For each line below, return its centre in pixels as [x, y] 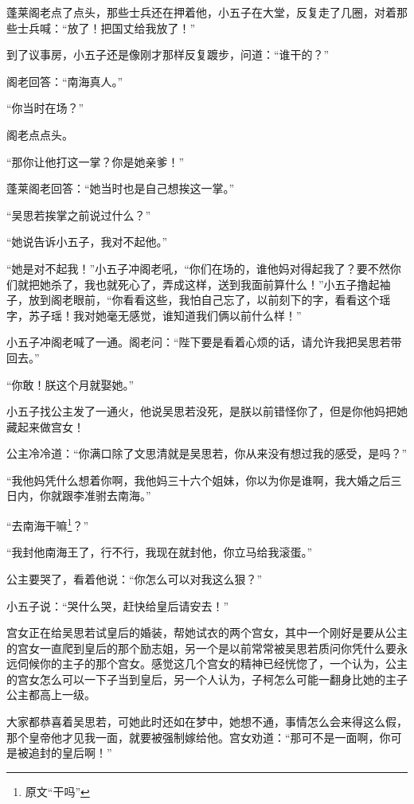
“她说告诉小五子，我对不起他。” [87, 242]
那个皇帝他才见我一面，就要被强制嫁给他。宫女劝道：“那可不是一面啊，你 [199, 737]
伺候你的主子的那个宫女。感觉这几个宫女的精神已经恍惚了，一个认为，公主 [212, 663]
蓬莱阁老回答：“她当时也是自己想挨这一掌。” [121, 188]
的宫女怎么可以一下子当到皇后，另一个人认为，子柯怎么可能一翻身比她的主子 [207, 679]
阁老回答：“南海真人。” [65, 81]
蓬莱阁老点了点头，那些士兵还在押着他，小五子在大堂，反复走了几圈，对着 [201, 12]
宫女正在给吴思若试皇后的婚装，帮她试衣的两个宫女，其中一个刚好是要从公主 [207, 632]
